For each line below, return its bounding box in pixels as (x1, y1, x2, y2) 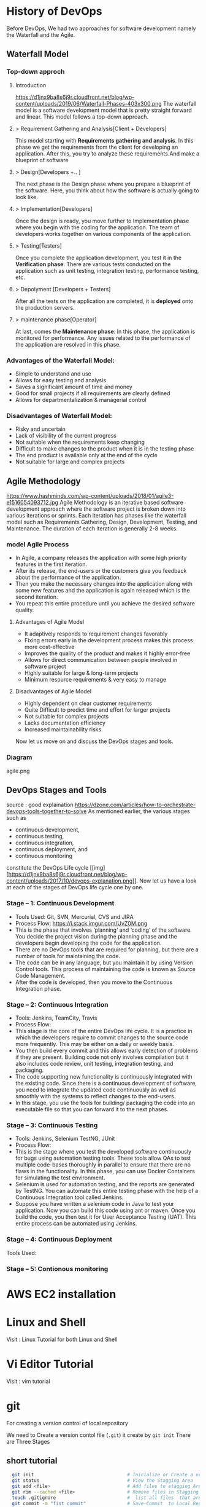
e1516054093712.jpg (6, 499, 59, 506)
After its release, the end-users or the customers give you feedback (15, 567, 187, 575)
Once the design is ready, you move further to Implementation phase (15, 217, 189, 224)
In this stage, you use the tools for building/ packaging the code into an (15, 1099, 196, 1107)
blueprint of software (15, 156, 69, 163)
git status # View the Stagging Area (12, 1477, 193, 1484)
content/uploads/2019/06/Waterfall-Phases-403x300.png (15, 100, 162, 107)
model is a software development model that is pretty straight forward (15, 106, 192, 114)
